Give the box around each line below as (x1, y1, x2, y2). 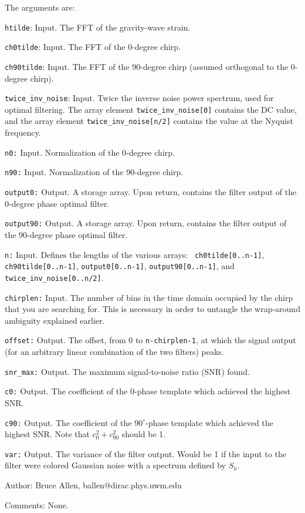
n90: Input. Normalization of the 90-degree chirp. (5, 166, 184, 178)
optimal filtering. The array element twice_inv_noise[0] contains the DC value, (5, 103, 297, 115)
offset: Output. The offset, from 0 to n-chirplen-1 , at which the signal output (5, 334, 296, 346)
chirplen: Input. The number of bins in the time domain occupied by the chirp (5, 291, 293, 303)
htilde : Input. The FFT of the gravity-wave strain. (5, 21, 191, 33)
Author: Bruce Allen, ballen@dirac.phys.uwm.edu (5, 479, 182, 491)
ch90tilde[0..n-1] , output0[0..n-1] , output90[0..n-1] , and (5, 260, 235, 272)
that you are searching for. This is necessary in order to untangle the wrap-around (5, 303, 300, 315)
